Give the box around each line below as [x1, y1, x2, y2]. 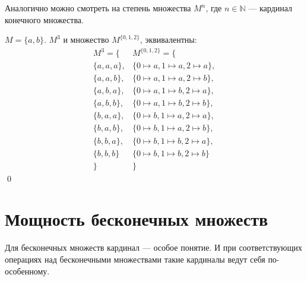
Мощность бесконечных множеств [5, 207, 268, 231]
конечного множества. [5, 13, 84, 26]
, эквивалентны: [140, 33, 197, 46]
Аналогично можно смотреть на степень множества [5, 2, 191, 14]
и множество [63, 33, 109, 46]
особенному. [5, 264, 50, 277]
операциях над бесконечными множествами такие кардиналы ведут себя [5, 252, 265, 265]
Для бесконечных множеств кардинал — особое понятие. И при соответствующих [5, 241, 302, 254]
